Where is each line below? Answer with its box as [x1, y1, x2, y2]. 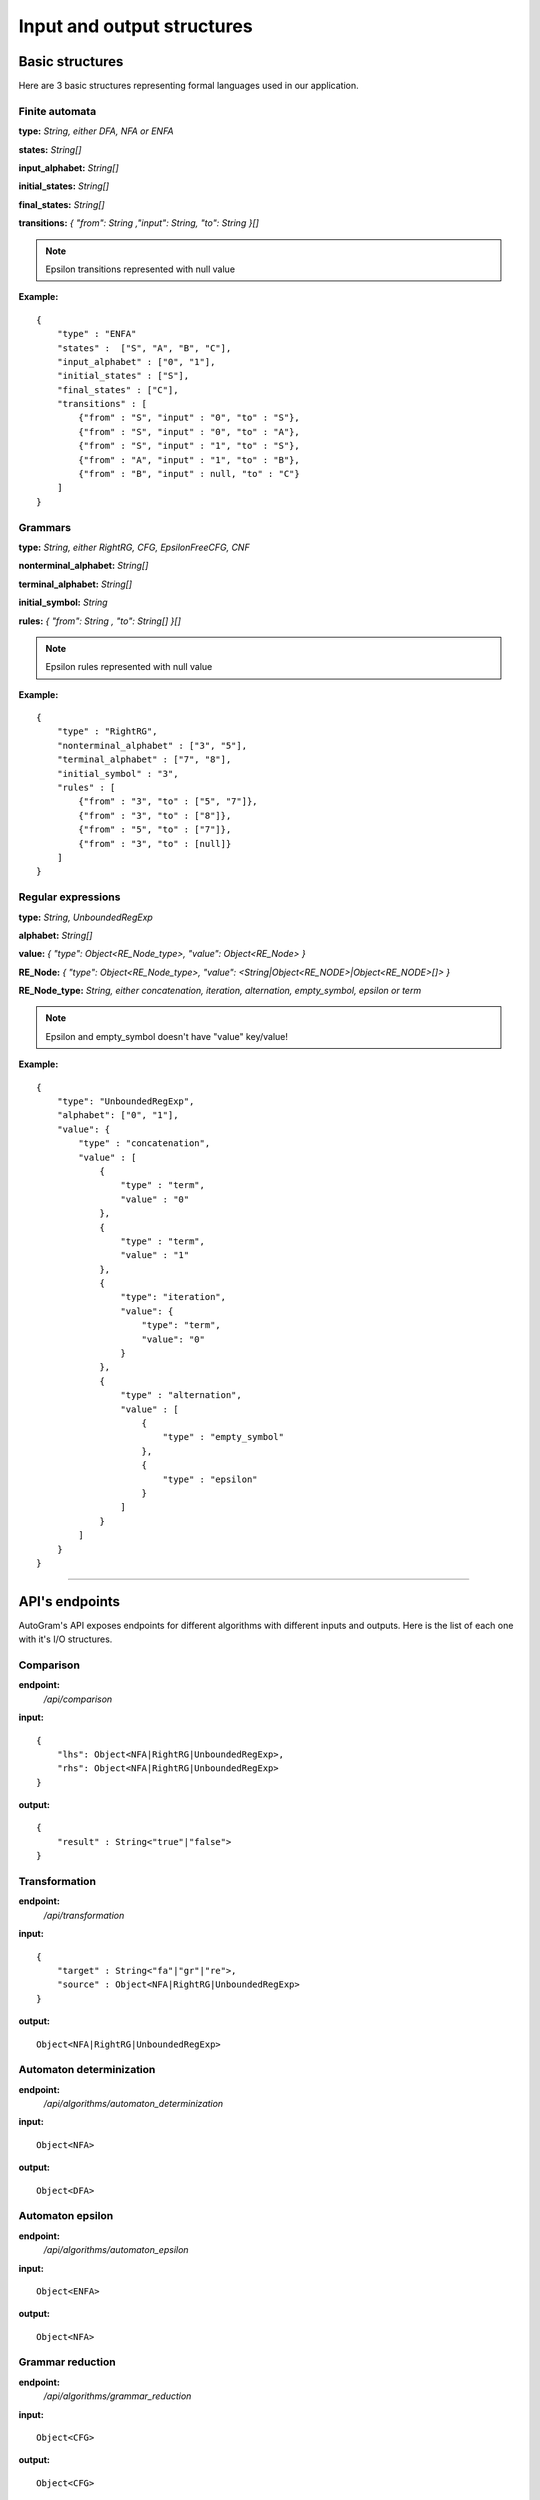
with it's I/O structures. [18, 1633, 113, 1645]
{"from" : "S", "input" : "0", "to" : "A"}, [78, 426, 300, 437]
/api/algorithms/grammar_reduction [43, 2390, 192, 2402]
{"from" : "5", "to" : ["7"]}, [78, 824, 232, 835]
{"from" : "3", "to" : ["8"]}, [78, 810, 232, 821]
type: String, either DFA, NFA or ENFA [18, 125, 174, 137]
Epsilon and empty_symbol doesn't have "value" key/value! [45, 1030, 289, 1042]
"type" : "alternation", [120, 1390, 242, 1401]
